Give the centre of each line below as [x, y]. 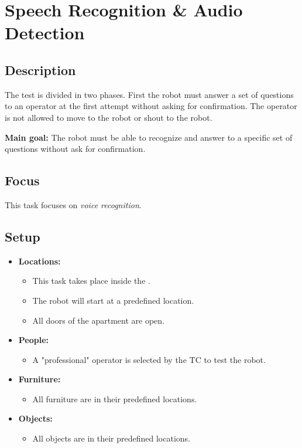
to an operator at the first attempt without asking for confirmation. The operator [151, 106]
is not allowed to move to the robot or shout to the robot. [109, 117]
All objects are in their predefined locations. [111, 438]
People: [34, 340]
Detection [45, 33]
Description [40, 69]
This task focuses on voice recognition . [73, 204]
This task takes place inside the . [91, 281]
